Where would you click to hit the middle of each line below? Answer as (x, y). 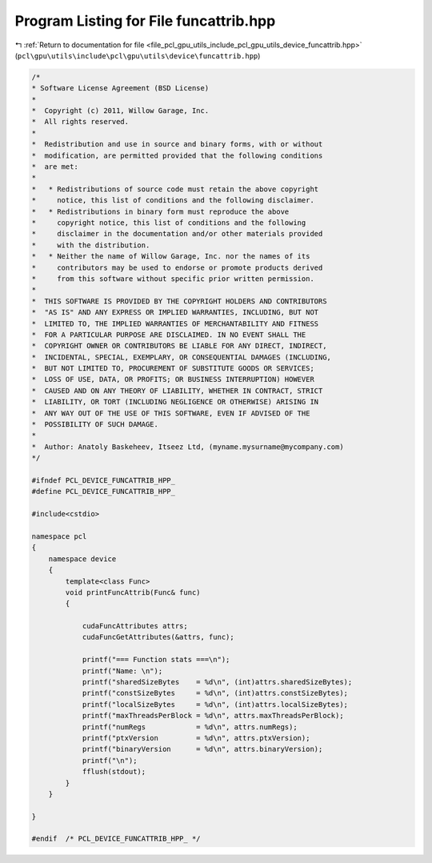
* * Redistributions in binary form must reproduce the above (160, 211)
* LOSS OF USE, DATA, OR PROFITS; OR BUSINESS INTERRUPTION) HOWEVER (173, 379)
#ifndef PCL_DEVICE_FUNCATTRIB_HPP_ (104, 480)
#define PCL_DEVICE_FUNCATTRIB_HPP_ (104, 492)
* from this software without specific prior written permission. (173, 279)
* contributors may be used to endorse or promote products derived (177, 267)
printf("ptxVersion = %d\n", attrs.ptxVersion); (196, 738)
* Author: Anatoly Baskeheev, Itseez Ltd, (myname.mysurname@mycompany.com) (188, 447)
